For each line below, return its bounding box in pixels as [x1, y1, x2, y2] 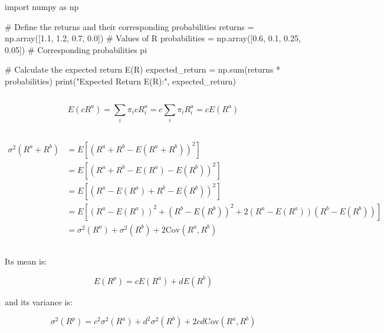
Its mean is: [5, 255, 47, 267]
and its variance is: [5, 295, 73, 308]
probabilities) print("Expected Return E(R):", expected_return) [5, 74, 236, 87]
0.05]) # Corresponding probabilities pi [5, 43, 147, 56]
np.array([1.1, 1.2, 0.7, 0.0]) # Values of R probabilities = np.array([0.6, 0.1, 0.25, [5, 32, 301, 44]
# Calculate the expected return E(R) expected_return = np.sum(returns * [5, 63, 281, 76]
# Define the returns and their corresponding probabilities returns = [5, 20, 254, 32]
